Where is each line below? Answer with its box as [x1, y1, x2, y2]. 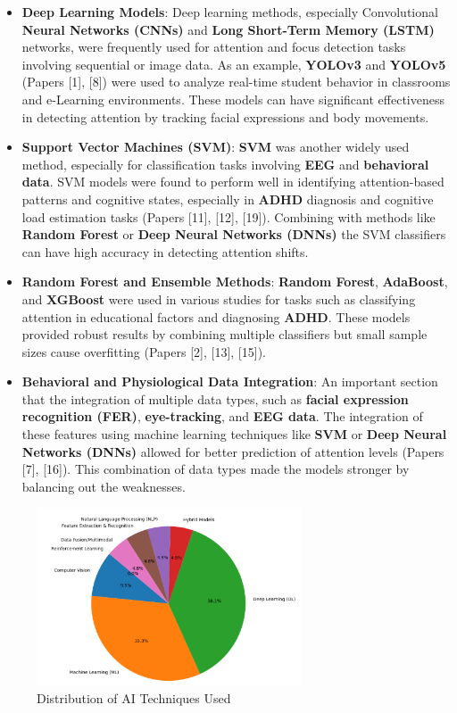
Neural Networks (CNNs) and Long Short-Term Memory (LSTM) [21, 20, 435, 38]
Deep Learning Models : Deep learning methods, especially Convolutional [21, 3, 438, 21]
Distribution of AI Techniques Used [37, 688, 231, 707]
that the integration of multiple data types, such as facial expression [21, 389, 409, 408]
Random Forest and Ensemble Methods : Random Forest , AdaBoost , [21, 272, 448, 291]
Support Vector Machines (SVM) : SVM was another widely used [21, 137, 410, 156]
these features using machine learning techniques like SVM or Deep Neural [21, 425, 447, 444]
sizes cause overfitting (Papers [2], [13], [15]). [21, 342, 266, 361]
